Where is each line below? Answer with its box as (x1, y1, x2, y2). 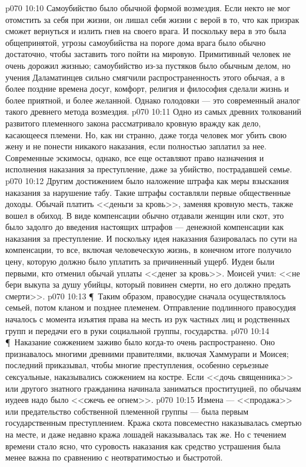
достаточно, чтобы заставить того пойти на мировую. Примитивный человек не (5, 48, 291, 60)
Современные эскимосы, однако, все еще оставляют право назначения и (5, 151, 264, 164)
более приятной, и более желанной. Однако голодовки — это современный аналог (5, 94, 300, 106)
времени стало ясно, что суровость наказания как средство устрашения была (5, 439, 281, 452)
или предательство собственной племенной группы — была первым (5, 405, 249, 417)
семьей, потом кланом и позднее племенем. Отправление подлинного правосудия (5, 301, 296, 313)
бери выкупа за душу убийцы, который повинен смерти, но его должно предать (5, 278, 291, 291)
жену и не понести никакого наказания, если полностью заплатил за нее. (5, 140, 267, 152)
